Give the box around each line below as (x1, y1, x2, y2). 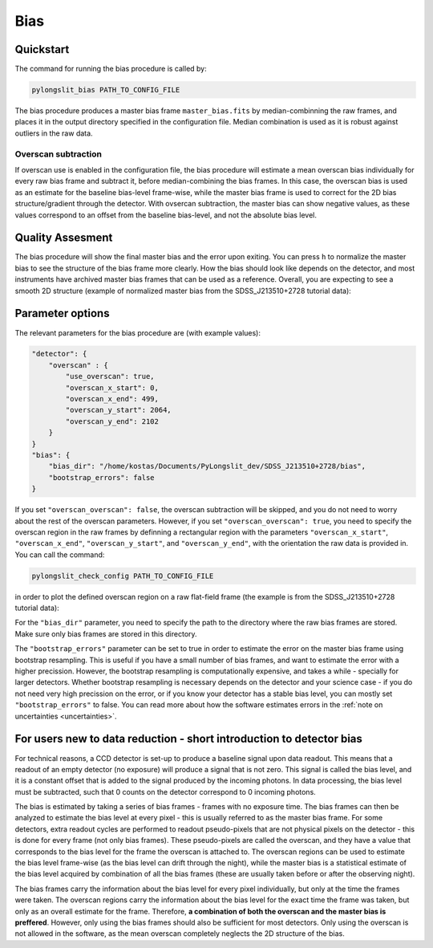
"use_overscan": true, (65, 372, 156, 381)
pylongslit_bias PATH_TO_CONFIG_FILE (31, 85, 180, 95)
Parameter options (14, 307, 110, 320)
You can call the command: (14, 550, 105, 559)
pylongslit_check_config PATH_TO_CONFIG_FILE (31, 571, 214, 580)
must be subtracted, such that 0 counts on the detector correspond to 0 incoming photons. (14, 787, 316, 796)
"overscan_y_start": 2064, (65, 405, 172, 415)
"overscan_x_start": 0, (65, 383, 160, 393)
